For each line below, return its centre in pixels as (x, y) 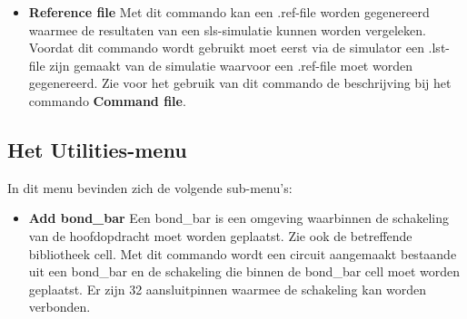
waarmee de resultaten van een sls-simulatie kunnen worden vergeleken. (227, 29)
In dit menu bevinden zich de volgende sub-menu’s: (150, 187)
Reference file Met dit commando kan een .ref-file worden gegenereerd (229, 12)
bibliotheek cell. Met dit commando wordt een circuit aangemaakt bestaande (243, 253)
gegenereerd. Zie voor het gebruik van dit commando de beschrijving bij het (240, 83)
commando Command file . (107, 100)
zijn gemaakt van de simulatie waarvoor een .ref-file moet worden (231, 65)
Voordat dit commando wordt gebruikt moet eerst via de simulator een (226, 48)
